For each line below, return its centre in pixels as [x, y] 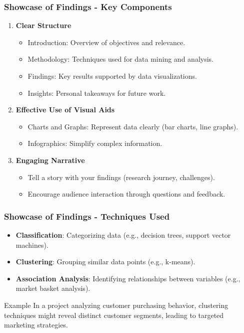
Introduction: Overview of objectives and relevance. [106, 42]
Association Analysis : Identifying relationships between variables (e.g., [128, 278]
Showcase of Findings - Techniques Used [87, 216]
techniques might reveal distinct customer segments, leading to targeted [114, 315]
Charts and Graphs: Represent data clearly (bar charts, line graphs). [133, 126]
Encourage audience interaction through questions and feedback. [126, 194]
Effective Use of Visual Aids [65, 110]
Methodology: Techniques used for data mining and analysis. [120, 59]
